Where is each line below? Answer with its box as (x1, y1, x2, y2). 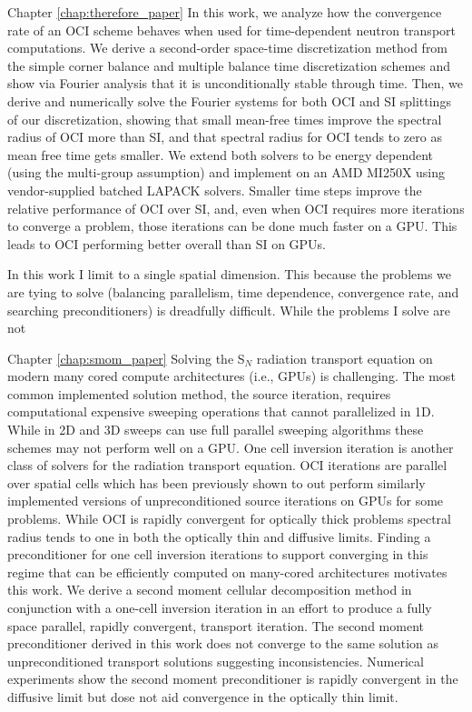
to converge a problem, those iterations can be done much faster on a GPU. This (7, 216, 457, 236)
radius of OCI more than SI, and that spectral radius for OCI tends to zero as (7, 127, 442, 146)
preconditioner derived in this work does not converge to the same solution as (7, 634, 439, 653)
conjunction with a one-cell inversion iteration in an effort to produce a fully (7, 598, 432, 617)
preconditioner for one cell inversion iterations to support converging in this (7, 545, 428, 564)
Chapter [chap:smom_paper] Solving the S (7, 348, 245, 367)
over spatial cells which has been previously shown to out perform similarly (7, 473, 426, 492)
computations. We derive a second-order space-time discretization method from (7, 38, 448, 57)
